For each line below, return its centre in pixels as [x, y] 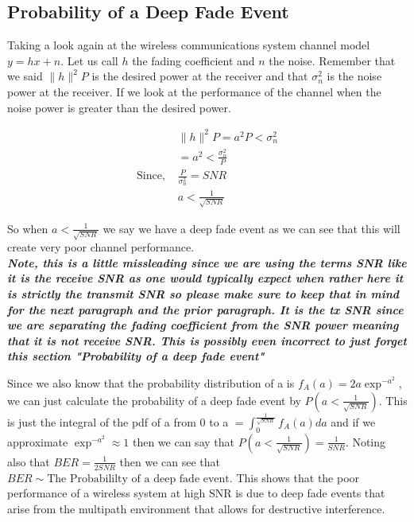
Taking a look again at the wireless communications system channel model [189, 45]
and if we [353, 421]
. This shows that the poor [294, 477]
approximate [38, 441]
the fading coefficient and [193, 60]
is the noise [354, 76]
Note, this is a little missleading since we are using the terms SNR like [207, 262]
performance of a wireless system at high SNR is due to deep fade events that [196, 493]
